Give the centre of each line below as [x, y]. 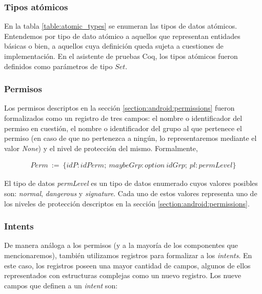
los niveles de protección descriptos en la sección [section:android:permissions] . [127, 203]
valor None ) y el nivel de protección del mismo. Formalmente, [101, 148]
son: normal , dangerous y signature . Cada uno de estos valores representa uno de [131, 193]
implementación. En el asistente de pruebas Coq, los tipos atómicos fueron [121, 56]
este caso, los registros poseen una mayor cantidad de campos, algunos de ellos [127, 265]
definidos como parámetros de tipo [58, 66]
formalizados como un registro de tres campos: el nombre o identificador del [123, 118]
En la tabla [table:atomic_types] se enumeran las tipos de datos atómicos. [121, 26]
